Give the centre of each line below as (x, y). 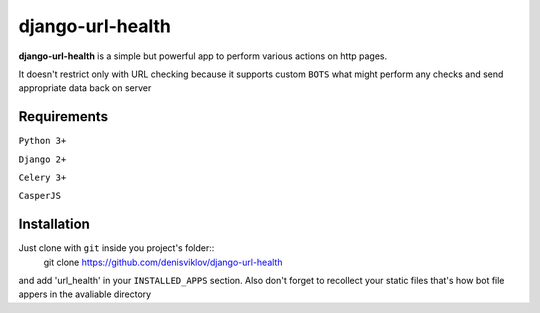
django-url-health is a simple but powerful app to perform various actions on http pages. (203, 56)
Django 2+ (42, 159)
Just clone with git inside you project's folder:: (116, 248)
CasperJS (40, 196)
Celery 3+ (42, 178)
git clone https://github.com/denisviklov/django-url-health (163, 262)
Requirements (63, 116)
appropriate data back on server (85, 88)
